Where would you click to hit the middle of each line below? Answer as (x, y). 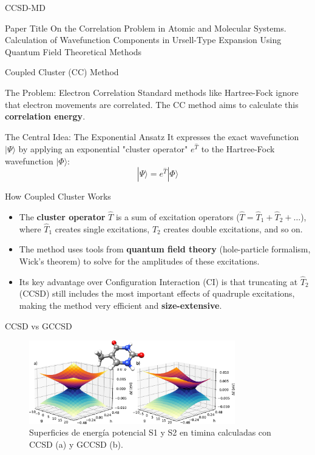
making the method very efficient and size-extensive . (120, 305)
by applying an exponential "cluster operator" (103, 148)
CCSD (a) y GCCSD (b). (76, 444)
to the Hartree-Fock (238, 148)
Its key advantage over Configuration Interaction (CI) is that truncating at (158, 281)
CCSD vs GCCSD (39, 325)
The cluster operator (62, 216)
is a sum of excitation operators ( (178, 216)
